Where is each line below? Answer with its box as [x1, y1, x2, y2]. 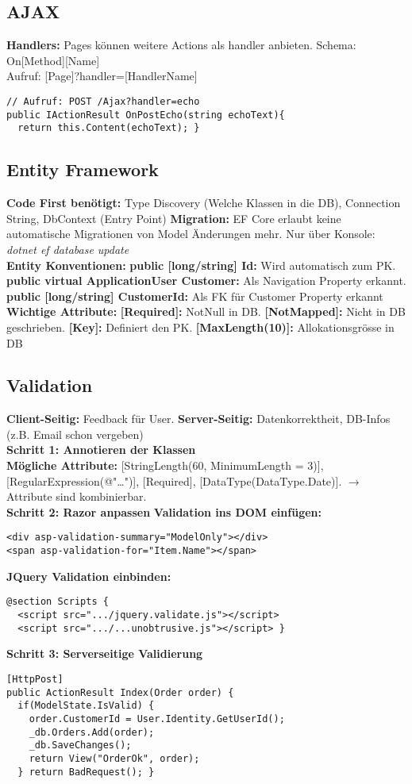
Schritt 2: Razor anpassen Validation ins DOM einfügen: [6, 503, 322, 520]
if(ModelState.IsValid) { [17, 700, 155, 712]
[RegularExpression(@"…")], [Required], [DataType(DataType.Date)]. [6, 472, 342, 489]
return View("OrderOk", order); [29, 752, 200, 764]
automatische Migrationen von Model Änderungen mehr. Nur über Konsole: [6, 225, 375, 242]
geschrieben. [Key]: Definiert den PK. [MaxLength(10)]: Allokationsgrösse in [6, 318, 395, 335]
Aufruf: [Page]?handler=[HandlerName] [6, 67, 198, 84]
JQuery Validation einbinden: [6, 567, 171, 584]
